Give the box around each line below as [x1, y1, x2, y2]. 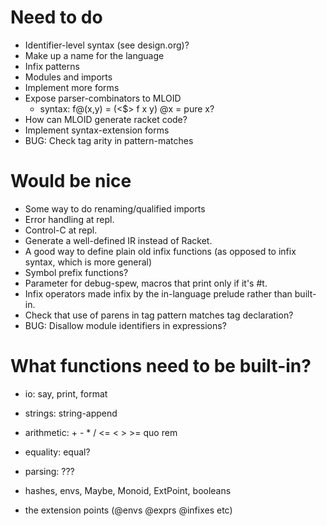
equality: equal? [24, 446, 91, 458]
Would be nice [10, 170, 132, 193]
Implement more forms [24, 81, 120, 93]
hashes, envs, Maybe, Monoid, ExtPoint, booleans [24, 484, 232, 496]
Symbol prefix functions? [24, 266, 129, 278]
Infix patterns [24, 60, 80, 72]
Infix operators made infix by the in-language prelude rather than [24, 287, 293, 300]
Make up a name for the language [24, 49, 165, 61]
